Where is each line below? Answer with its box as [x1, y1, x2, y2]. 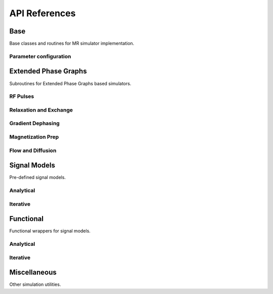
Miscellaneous [9, 268, 57, 277]
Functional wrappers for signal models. [9, 228, 91, 234]
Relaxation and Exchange [9, 106, 73, 114]
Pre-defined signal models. [9, 174, 66, 180]
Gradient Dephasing [9, 120, 60, 127]
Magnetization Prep [9, 133, 59, 140]
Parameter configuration [9, 53, 71, 60]
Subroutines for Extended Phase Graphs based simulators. [9, 80, 131, 86]
